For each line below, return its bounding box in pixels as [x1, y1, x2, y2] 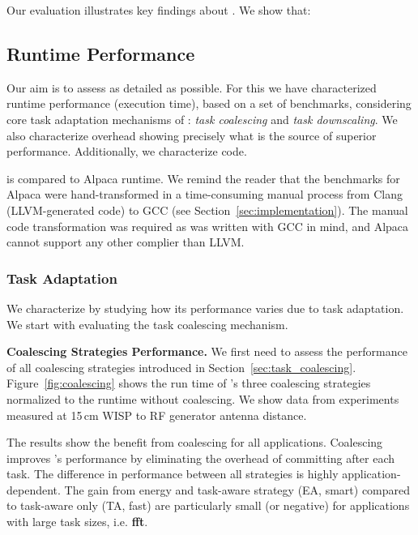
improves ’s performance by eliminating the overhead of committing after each [6, 449, 395, 466]
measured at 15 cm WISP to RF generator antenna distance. [6, 406, 307, 423]
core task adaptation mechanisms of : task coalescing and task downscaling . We [6, 110, 398, 127]
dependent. [6, 481, 61, 498]
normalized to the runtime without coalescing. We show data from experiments [6, 390, 399, 407]
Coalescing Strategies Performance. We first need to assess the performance [6, 343, 407, 360]
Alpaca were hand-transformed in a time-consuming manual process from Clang [6, 186, 403, 203]
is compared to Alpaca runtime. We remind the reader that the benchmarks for [6, 169, 400, 186]
